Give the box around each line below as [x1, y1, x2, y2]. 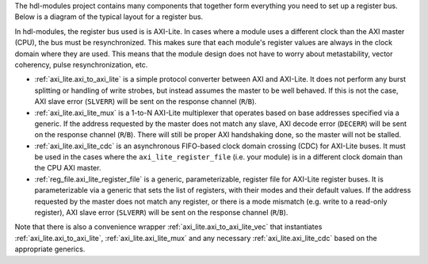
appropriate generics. [14, 244, 86, 254]
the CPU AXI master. [34, 163, 101, 173]
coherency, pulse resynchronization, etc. [14, 59, 148, 69]
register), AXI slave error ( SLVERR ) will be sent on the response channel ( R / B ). [34, 208, 289, 217]
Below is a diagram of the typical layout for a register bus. [14, 12, 204, 21]
